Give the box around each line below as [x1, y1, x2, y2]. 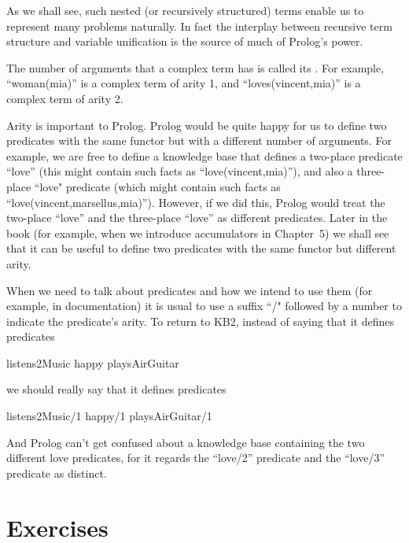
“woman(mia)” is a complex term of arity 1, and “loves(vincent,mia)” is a [6, 75, 361, 91]
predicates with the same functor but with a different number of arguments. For [6, 132, 392, 149]
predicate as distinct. [6, 464, 107, 481]
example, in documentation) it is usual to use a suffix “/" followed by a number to [6, 297, 402, 314]
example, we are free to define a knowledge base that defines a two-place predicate [6, 147, 403, 164]
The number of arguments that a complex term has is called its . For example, [6, 59, 385, 76]
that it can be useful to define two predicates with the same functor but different [6, 240, 396, 257]
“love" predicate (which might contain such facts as [34, 178, 281, 194]
